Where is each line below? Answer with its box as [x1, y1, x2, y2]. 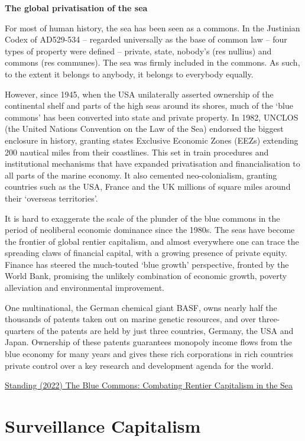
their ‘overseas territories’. [5, 192, 98, 204]
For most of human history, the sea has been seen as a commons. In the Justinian [5, 21, 300, 34]
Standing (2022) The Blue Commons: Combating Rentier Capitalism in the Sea [5, 379, 293, 391]
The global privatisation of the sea [5, 2, 148, 14]
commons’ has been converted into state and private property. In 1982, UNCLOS [5, 111, 298, 123]
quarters [5, 324, 35, 336]
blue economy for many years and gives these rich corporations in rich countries [5, 348, 293, 360]
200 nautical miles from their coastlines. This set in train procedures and [5, 145, 269, 158]
